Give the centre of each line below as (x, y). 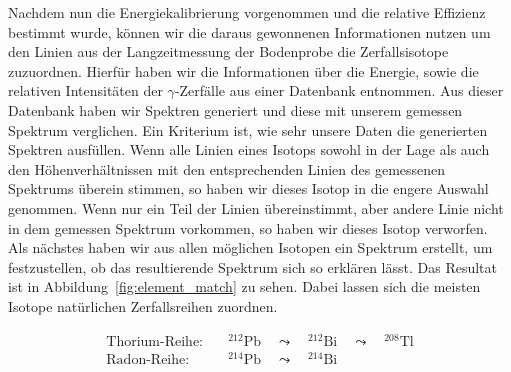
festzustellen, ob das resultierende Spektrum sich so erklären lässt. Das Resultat (252, 266)
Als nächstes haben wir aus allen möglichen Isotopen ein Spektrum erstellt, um (250, 247)
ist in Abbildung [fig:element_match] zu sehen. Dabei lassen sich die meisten (244, 286)
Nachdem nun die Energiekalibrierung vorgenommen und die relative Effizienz (247, 12)
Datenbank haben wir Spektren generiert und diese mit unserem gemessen (235, 109)
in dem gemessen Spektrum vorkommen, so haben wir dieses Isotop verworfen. (248, 227)
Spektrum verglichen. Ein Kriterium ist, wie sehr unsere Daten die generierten (248, 129)
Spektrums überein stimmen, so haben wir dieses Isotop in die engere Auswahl (248, 188)
